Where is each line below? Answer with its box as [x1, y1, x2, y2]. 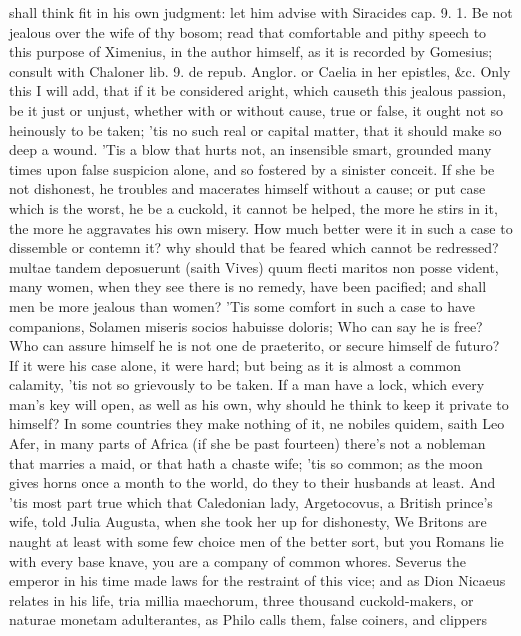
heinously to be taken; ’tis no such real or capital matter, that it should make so [9, 119, 502, 140]
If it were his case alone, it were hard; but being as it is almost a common [9, 354, 461, 375]
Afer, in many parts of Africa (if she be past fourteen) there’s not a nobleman [9, 433, 486, 454]
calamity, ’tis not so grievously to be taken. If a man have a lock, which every [9, 374, 485, 395]
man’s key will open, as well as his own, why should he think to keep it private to [9, 393, 509, 414]
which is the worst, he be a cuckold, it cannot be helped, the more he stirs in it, [9, 197, 498, 218]
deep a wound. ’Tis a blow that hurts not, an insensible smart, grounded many [9, 139, 492, 160]
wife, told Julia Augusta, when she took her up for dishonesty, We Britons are [9, 511, 487, 532]
